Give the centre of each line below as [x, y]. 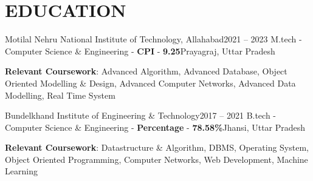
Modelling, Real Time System [60, 95]
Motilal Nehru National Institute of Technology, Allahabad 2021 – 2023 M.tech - [153, 39]
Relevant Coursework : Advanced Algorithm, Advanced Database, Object [146, 71]
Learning [21, 171]
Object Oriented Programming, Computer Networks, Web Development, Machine [156, 159]
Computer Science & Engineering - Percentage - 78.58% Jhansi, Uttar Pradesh [155, 127]
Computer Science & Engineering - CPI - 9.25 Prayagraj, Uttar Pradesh [140, 51]
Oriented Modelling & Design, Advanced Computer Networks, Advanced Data [150, 83]
